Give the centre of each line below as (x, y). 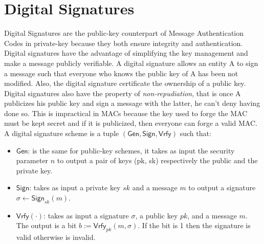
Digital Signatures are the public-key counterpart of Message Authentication (124, 33)
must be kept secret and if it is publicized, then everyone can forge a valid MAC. (131, 123)
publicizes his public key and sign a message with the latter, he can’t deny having (132, 103)
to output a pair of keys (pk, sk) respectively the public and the (157, 160)
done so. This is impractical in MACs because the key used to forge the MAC (126, 113)
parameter (32, 160)
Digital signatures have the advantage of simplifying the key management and (126, 53)
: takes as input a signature (86, 215)
